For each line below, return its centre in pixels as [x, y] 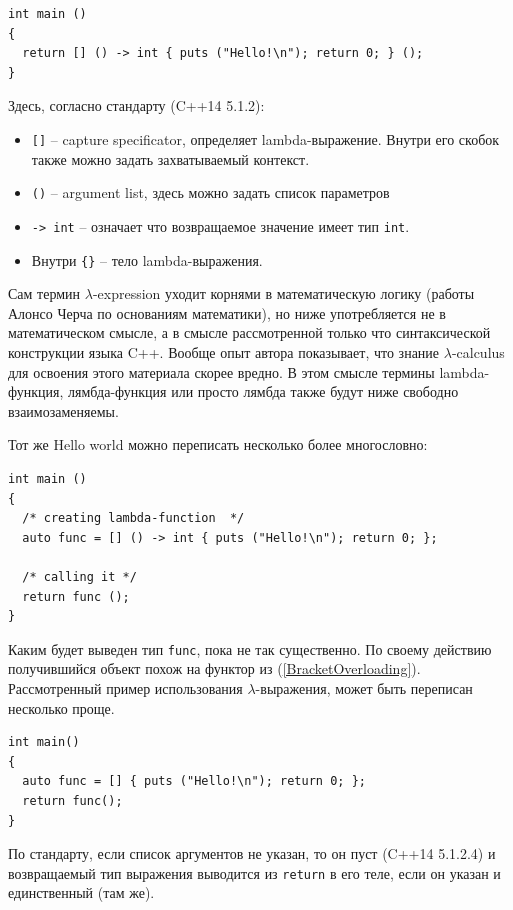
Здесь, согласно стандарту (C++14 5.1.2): [136, 105]
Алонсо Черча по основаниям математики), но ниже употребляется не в [227, 312]
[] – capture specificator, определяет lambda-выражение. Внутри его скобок [265, 138]
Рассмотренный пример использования [125, 687]
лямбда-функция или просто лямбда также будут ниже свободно [263, 391]
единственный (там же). [81, 892]
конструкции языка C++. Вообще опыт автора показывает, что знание [224, 351]
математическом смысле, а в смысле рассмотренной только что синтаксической [249, 332]
